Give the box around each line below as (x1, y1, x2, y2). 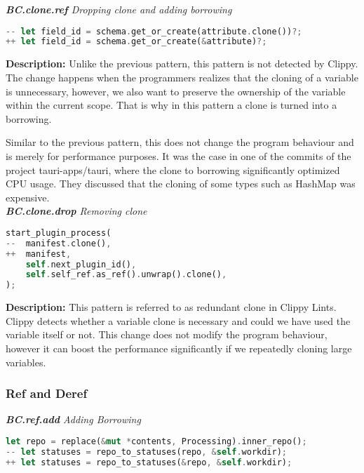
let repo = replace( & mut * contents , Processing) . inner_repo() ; (6, 436, 307, 446)
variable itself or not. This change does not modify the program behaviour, (6, 327, 328, 342)
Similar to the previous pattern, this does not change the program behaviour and (6, 135, 354, 149)
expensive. (6, 189, 50, 204)
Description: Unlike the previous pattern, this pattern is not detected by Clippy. (6, 56, 358, 71)
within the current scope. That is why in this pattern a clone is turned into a (6, 98, 337, 112)
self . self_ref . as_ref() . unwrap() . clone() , (25, 269, 227, 280)
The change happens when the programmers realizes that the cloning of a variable (6, 69, 358, 84)
